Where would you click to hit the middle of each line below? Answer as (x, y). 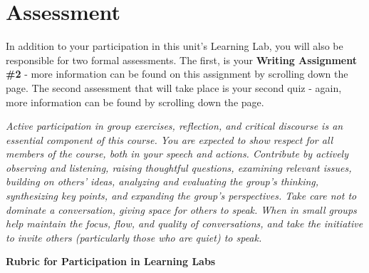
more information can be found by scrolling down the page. (135, 102)
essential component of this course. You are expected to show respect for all (170, 139)
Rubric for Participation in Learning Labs (111, 261)
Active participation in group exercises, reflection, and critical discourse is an (175, 126)
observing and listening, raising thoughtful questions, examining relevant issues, (179, 167)
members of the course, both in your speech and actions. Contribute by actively (177, 154)
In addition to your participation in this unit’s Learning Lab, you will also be (175, 46)
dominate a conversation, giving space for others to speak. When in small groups (181, 209)
